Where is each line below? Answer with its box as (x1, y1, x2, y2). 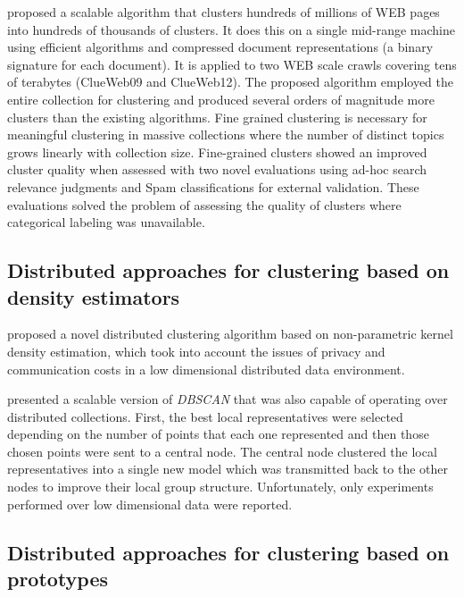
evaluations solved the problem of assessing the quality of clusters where (7, 195, 402, 214)
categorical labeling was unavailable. (7, 213, 205, 231)
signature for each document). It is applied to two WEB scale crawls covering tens (7, 55, 457, 73)
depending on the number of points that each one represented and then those (7, 425, 429, 443)
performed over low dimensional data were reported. (7, 494, 293, 513)
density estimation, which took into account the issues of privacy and (7, 341, 385, 360)
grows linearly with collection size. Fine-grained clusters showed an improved (7, 142, 427, 161)
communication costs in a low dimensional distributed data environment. (7, 359, 405, 378)
